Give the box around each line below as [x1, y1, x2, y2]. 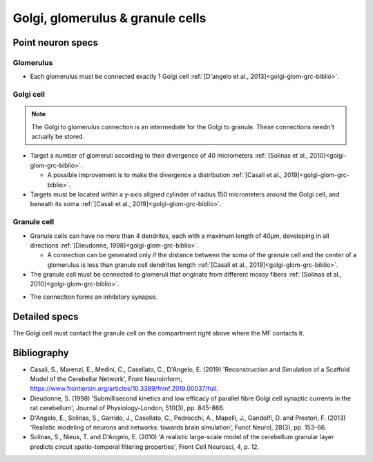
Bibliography [12, 346, 69, 359]
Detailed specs [12, 311, 79, 322]
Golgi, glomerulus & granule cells [12, 10, 207, 26]
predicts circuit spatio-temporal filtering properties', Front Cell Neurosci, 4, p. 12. [30, 443, 260, 451]
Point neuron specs [12, 37, 98, 48]
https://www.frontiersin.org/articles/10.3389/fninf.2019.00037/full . [30, 385, 219, 393]
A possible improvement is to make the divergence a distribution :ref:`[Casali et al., [47, 171, 283, 179]
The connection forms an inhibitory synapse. [30, 293, 158, 301]
